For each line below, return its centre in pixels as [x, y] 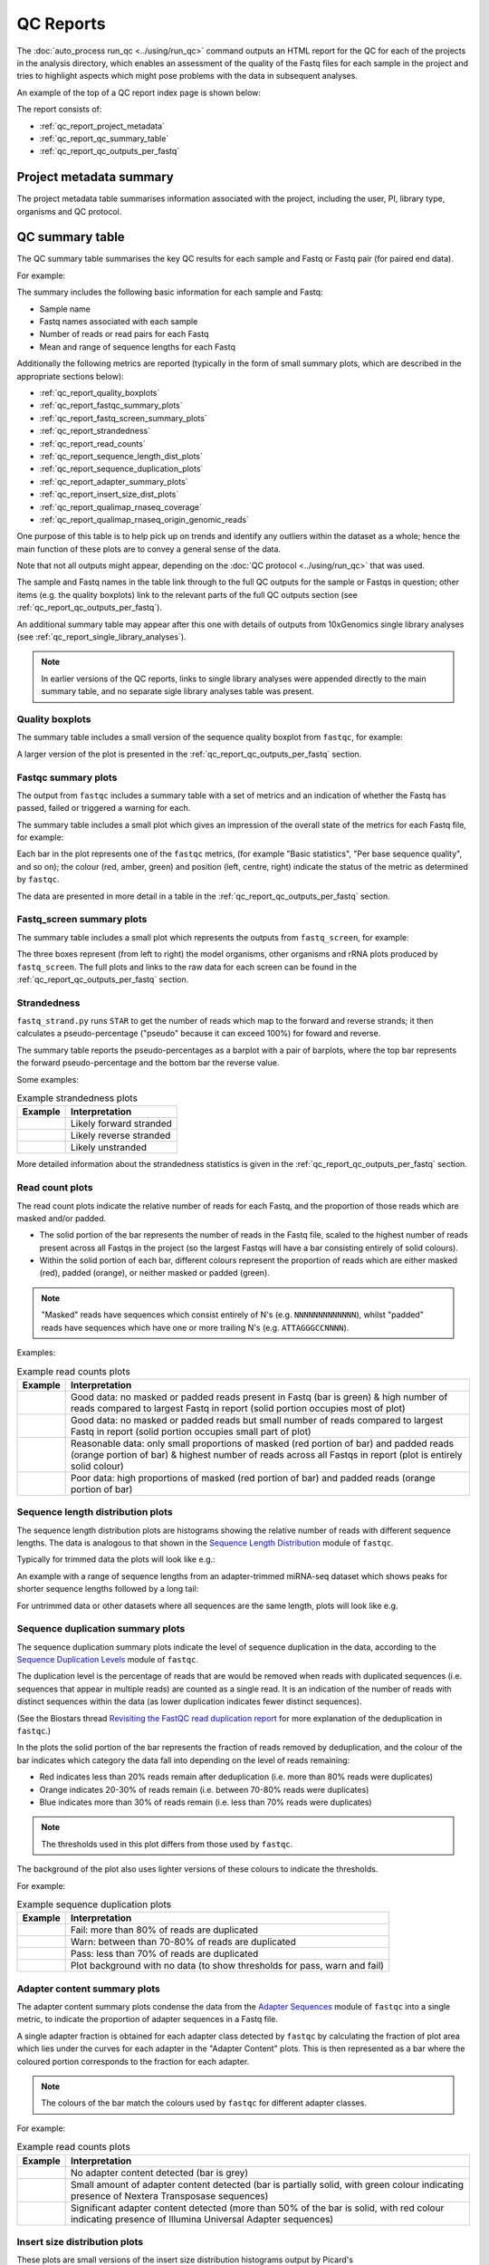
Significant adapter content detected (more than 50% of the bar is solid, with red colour [258, 2208]
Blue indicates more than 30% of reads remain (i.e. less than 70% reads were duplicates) [206, 1802]
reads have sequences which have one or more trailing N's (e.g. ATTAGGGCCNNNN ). [195, 1327]
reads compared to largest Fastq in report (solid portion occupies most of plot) [238, 1408]
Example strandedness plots [77, 1098]
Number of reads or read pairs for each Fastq [124, 334]
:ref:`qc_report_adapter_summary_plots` [114, 481]
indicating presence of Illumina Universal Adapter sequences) [202, 2219]
